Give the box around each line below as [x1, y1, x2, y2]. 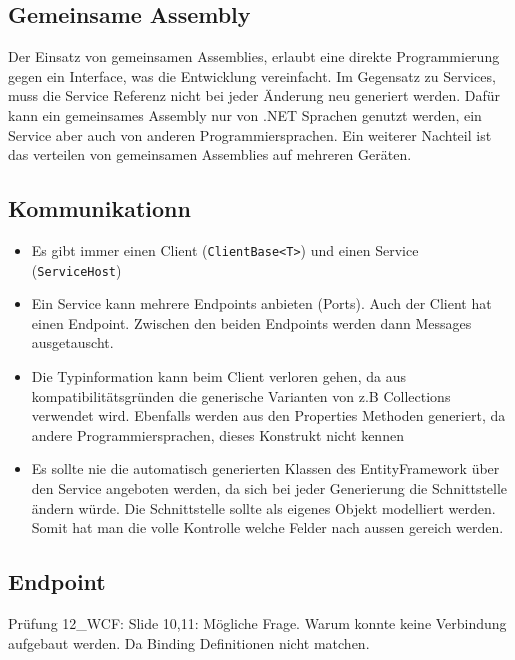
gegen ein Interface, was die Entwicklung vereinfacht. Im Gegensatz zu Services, [8, 65, 496, 86]
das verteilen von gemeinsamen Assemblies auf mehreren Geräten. [8, 144, 412, 165]
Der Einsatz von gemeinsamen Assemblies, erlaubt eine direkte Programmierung [8, 46, 500, 67]
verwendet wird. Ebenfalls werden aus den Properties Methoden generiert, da [31, 405, 506, 426]
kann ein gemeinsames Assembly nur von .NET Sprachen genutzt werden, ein [8, 104, 482, 125]
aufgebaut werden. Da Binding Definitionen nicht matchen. [8, 632, 370, 653]
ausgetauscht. [31, 332, 114, 353]
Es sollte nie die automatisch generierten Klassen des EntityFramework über [31, 458, 500, 479]
